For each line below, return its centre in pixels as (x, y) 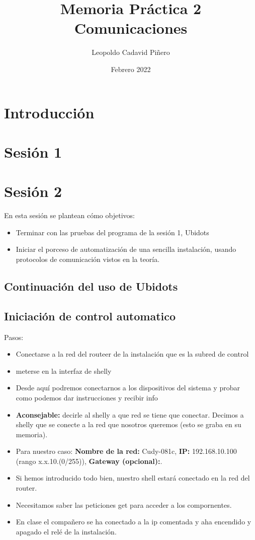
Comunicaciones (131, 28)
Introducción (49, 112)
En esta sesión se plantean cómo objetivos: (69, 215)
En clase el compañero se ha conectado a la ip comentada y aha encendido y (134, 522)
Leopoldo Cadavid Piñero (131, 52)
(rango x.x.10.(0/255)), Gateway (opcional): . (89, 461)
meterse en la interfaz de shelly (64, 370)
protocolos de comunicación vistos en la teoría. (88, 259)
